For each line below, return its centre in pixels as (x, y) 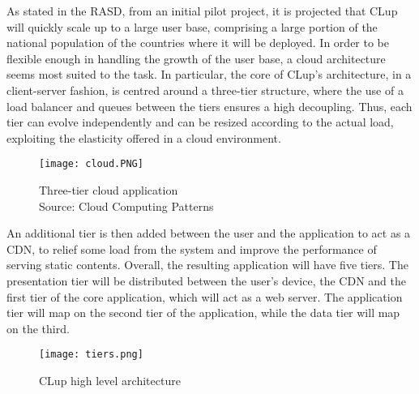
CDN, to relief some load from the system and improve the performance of (192, 248)
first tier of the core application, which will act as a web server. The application (205, 296)
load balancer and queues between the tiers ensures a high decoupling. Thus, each (209, 106)
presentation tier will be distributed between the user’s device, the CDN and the (206, 280)
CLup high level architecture (110, 380)
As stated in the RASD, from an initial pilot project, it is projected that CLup (202, 11)
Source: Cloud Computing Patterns (126, 206)
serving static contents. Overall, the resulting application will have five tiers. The (207, 265)
